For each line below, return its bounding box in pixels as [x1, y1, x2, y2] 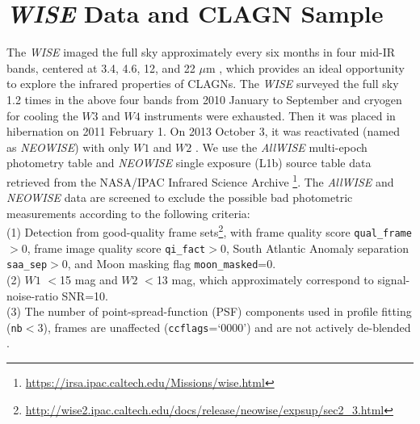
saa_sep [6, 259, 48, 271]
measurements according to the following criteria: [6, 204, 250, 221]
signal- [377, 271, 410, 288]
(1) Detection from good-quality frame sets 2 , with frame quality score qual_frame [6, 221, 412, 240]
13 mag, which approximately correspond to [156, 271, 374, 288]
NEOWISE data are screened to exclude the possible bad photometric [6, 189, 353, 206]
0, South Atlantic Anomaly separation [220, 239, 409, 256]
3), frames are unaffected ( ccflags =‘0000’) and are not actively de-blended [37, 318, 411, 335]
